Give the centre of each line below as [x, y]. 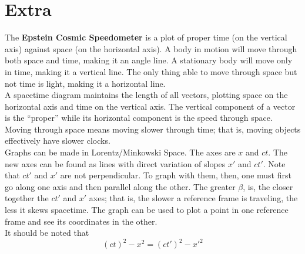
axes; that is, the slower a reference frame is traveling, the [193, 198]
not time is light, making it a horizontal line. [85, 83]
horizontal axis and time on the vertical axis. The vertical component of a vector [150, 106]
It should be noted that [47, 233]
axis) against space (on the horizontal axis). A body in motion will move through [151, 48]
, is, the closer [268, 186]
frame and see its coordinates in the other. [81, 221]
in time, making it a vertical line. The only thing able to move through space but [151, 71]
